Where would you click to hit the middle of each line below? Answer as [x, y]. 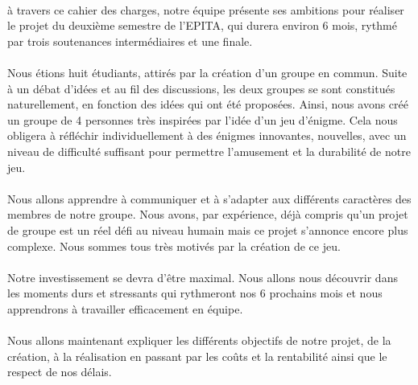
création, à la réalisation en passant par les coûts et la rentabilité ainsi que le [197, 356]
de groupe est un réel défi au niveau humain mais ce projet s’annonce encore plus [208, 229]
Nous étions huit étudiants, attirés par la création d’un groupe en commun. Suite [207, 72]
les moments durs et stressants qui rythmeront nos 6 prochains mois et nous [195, 293]
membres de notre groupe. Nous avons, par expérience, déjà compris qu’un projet [208, 214]
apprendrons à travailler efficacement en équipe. [125, 308]
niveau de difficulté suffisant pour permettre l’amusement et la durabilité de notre [209, 151]
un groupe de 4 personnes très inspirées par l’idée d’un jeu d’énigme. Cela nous [203, 119]
